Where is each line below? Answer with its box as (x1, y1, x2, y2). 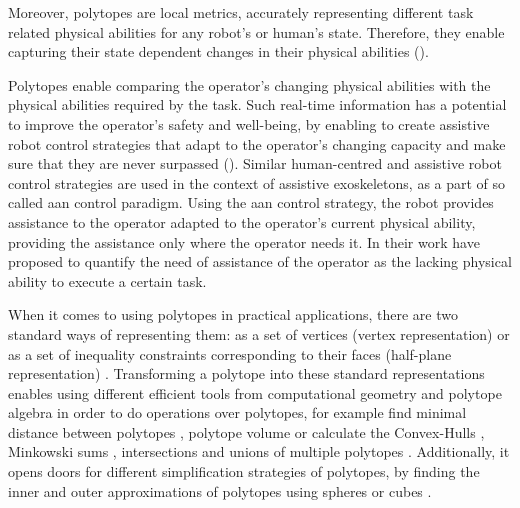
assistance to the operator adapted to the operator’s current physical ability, (8, 211, 476, 232)
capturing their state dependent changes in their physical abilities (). (8, 41, 429, 62)
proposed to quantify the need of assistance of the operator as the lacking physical (8, 251, 512, 272)
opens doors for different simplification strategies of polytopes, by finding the (8, 461, 480, 482)
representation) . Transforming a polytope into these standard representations (8, 363, 485, 384)
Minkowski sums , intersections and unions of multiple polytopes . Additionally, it (8, 441, 510, 462)
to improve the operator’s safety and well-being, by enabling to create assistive (8, 113, 490, 134)
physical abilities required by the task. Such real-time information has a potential (8, 94, 507, 115)
